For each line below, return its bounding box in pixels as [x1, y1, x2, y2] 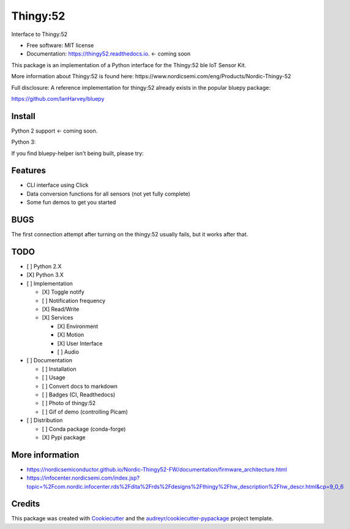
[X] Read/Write [42, 305, 80, 313]
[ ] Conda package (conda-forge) [42, 425, 126, 432]
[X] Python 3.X [26, 271, 64, 279]
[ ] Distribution [26, 417, 63, 424]
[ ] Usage [42, 374, 65, 381]
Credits [11, 498, 40, 509]
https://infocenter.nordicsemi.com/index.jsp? [26, 474, 140, 482]
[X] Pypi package [42, 434, 86, 441]
